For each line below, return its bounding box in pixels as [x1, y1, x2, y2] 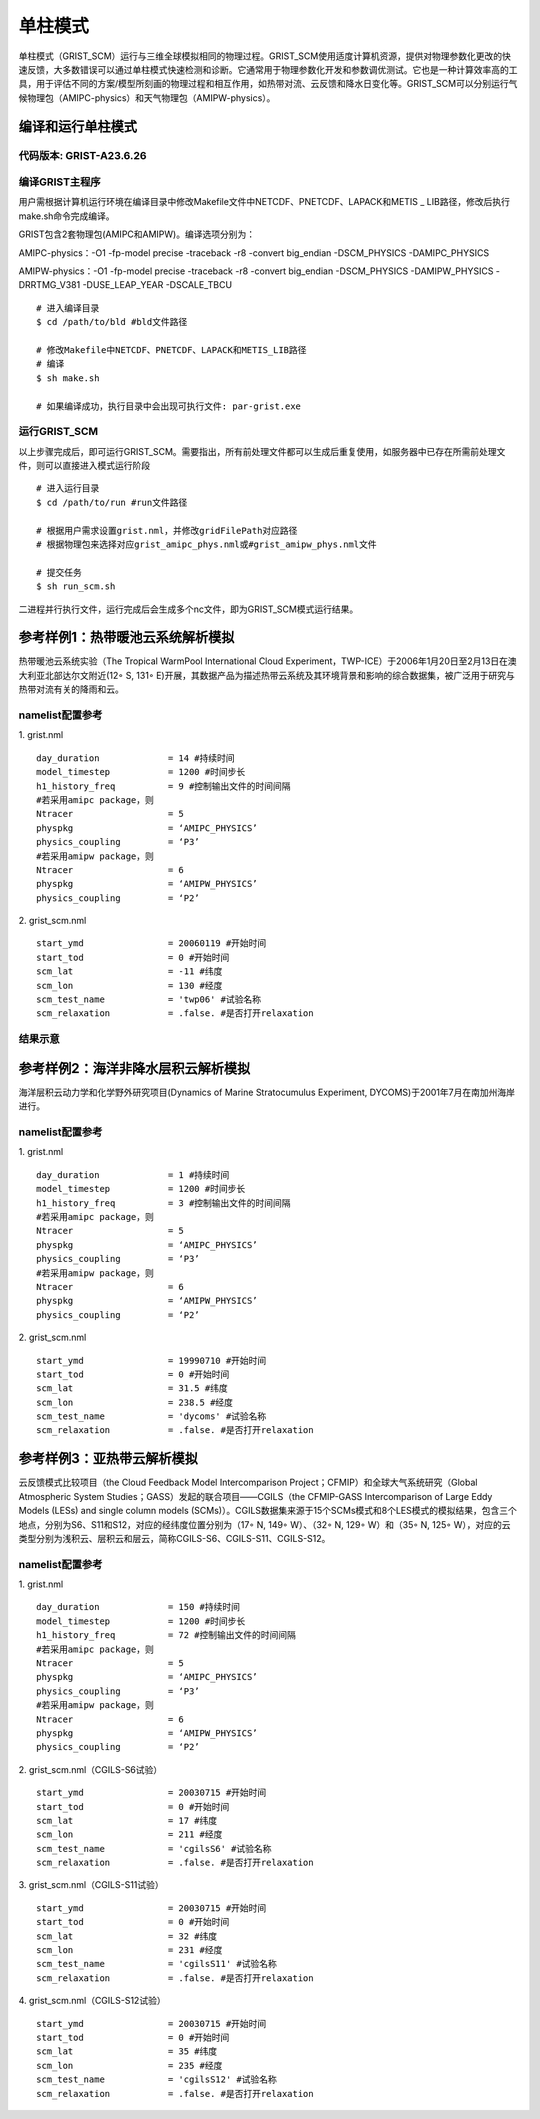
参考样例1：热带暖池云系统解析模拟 [18, 629, 235, 646]
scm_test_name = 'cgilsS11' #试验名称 [36, 1958, 277, 1970]
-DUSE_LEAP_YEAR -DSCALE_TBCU [82, 279, 233, 291]
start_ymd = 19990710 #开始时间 [36, 1355, 267, 1366]
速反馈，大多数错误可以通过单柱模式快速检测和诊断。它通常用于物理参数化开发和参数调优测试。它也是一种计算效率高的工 [18, 63, 518, 75]
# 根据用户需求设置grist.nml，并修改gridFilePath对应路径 [36, 525, 298, 536]
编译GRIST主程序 [18, 175, 101, 189]
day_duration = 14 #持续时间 [36, 752, 235, 764]
